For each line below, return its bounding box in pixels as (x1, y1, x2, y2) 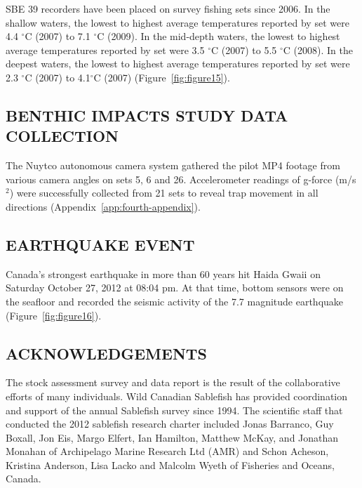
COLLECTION (6, 125, 119, 147)
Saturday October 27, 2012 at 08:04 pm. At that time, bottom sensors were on (6, 280, 344, 295)
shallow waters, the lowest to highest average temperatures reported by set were (6, 15, 349, 29)
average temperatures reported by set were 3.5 (6, 42, 205, 57)
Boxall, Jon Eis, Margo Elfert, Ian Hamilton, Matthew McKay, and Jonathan (6, 430, 339, 444)
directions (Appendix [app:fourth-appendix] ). (6, 199, 201, 213)
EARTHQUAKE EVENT (6, 233, 195, 255)
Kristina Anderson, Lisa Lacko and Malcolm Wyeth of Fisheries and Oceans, (6, 457, 335, 472)
